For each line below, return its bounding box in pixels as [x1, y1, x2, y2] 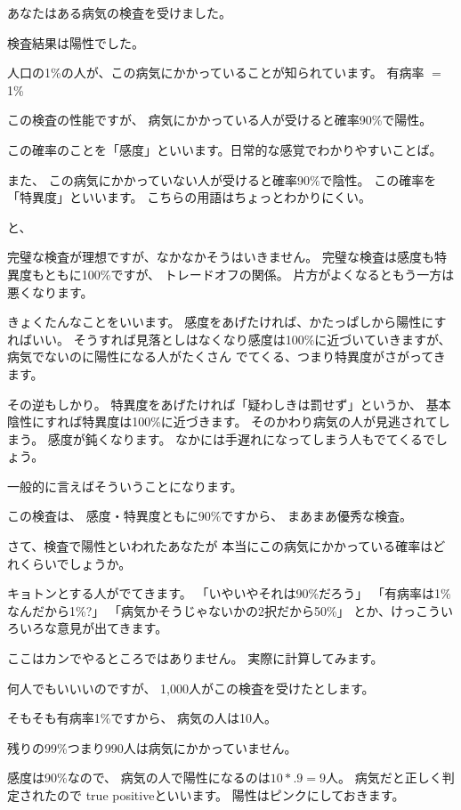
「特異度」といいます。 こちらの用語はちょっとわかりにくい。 [7, 188, 371, 207]
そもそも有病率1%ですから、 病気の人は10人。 [7, 709, 278, 727]
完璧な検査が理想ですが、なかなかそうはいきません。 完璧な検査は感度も [7, 247, 434, 266]
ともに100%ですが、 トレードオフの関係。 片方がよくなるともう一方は [44, 264, 455, 283]
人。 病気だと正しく [325, 768, 442, 787]
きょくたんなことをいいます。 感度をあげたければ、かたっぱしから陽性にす [7, 312, 447, 331]
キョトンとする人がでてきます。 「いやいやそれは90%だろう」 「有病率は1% [7, 584, 451, 603]
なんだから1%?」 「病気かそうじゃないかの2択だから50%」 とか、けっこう [7, 601, 441, 620]
